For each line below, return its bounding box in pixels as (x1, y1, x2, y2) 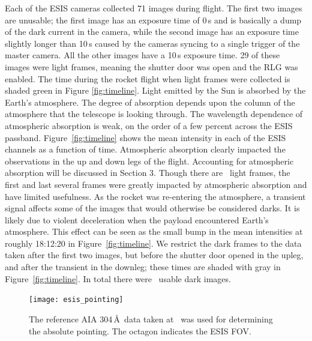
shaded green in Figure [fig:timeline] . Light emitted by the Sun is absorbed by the (5, 84, 306, 97)
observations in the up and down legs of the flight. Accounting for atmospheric (5, 154, 294, 167)
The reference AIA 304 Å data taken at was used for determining (29, 312, 273, 325)
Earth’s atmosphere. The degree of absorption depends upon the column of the (5, 95, 295, 108)
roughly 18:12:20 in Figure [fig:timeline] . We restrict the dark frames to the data (5, 237, 302, 249)
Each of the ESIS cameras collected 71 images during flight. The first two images (5, 2, 302, 14)
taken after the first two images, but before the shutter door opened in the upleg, (5, 249, 304, 261)
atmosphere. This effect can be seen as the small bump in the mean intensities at (5, 225, 303, 238)
